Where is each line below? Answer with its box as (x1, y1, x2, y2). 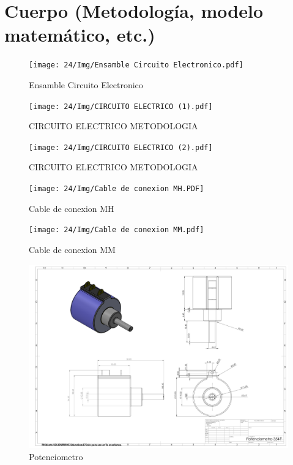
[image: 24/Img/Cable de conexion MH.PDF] (29, 184, 204, 194)
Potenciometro (29, 450, 83, 463)
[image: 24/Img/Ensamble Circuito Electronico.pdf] (29, 61, 243, 70)
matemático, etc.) (4, 22, 155, 47)
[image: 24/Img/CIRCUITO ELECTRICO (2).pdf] (29, 143, 213, 152)
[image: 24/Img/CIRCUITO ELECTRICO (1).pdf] (29, 102, 213, 111)
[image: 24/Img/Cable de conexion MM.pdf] (29, 225, 204, 235)
